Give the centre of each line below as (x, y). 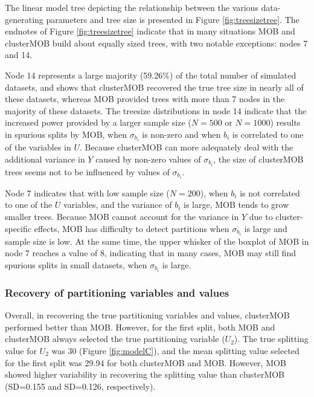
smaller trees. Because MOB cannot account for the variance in (122, 216)
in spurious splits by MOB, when (66, 134)
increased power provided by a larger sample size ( (98, 122)
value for (21, 350)
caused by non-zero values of (148, 159)
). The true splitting (271, 339)
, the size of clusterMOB (258, 159)
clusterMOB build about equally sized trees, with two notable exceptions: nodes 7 (156, 43)
